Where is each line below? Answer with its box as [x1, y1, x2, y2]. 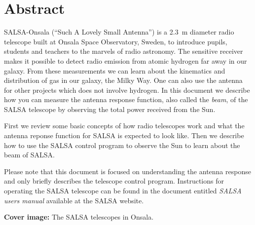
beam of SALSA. [4, 150, 55, 160]
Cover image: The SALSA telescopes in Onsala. [4, 212, 154, 222]
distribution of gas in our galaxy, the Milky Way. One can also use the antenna [4, 75, 243, 85]
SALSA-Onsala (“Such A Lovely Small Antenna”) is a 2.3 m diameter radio [4, 27, 234, 37]
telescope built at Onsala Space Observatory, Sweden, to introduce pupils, [4, 36, 227, 46]
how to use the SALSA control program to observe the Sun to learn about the [4, 140, 240, 150]
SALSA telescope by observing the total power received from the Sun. [4, 104, 216, 114]
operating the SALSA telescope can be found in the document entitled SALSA [4, 186, 242, 196]
